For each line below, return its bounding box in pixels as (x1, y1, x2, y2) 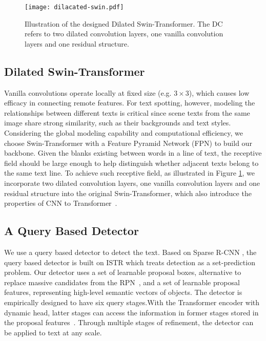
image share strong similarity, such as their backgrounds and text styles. (4, 117, 231, 128)
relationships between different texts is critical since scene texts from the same (4, 107, 250, 118)
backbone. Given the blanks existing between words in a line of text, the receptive (4, 147, 262, 158)
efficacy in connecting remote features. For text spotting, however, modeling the (4, 97, 255, 108)
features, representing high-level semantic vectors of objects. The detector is (4, 287, 242, 297)
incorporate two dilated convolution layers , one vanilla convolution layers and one (4, 177, 260, 188)
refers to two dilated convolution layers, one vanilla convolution (25, 28, 223, 39)
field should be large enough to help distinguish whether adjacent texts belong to (4, 157, 259, 168)
